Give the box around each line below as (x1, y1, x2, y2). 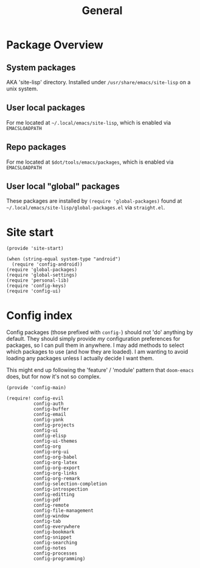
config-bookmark (33, 529, 75, 535)
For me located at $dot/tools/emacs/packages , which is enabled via (6, 158, 174, 166)
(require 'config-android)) (12, 261, 83, 268)
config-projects (33, 422, 75, 428)
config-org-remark (33, 476, 80, 482)
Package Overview (6, 38, 103, 52)
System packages (6, 62, 76, 73)
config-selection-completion (33, 481, 108, 487)
